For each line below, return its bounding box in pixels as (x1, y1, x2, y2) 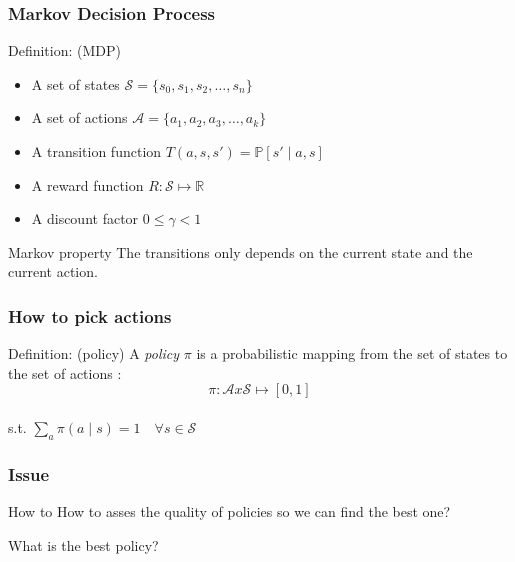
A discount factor (31, 208, 139, 229)
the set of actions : (8, 362, 122, 383)
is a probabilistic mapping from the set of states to (196, 343, 508, 364)
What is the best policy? (8, 534, 159, 555)
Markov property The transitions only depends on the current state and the (8, 241, 473, 262)
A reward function (31, 174, 144, 195)
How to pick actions (8, 303, 172, 328)
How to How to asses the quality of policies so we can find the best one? (8, 500, 451, 521)
